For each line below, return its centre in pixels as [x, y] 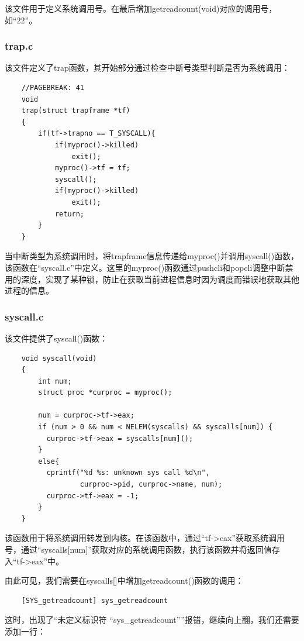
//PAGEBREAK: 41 [53, 88]
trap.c [19, 46]
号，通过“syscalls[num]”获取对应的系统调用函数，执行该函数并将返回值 [138, 549]
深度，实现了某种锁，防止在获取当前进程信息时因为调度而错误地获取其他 [160, 279]
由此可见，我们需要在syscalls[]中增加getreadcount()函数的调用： [124, 580]
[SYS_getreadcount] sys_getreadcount [95, 600]
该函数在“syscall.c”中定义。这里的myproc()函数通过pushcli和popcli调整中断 [145, 267]
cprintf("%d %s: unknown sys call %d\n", [128, 473]
